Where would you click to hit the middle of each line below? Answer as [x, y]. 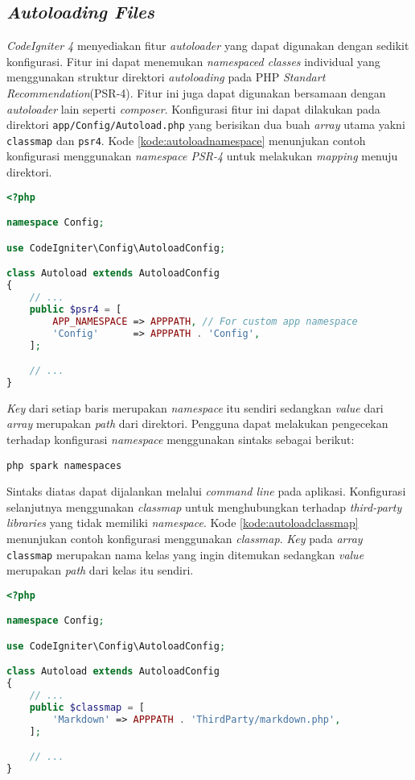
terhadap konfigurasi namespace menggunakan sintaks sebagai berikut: [181, 439]
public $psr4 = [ [76, 309]
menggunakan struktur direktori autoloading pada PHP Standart [166, 77]
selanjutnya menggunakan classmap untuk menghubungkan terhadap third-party [204, 506]
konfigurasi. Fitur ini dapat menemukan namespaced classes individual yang [193, 61]
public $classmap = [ [87, 708]
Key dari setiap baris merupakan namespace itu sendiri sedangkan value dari [195, 407]
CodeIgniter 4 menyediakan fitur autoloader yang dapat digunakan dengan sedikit [208, 46]
